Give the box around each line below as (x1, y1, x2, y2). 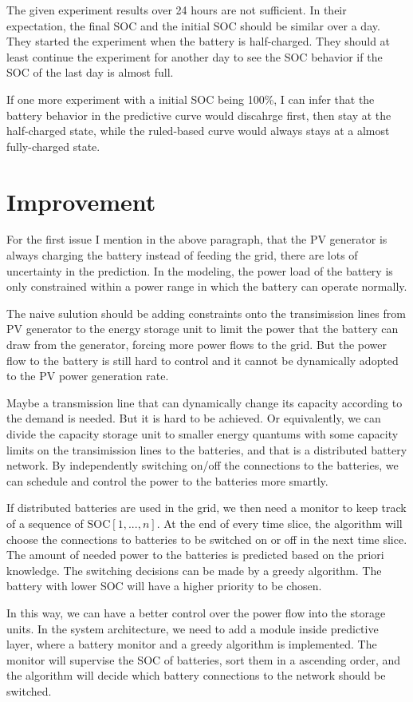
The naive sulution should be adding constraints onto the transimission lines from (6, 304, 406, 321)
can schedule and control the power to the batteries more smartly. (6, 472, 328, 489)
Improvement (6, 184, 156, 217)
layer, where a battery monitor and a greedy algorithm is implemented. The (6, 636, 377, 652)
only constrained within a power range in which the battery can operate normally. (6, 278, 407, 295)
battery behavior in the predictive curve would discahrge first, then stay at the (6, 106, 391, 123)
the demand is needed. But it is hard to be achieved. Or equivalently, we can (6, 410, 381, 426)
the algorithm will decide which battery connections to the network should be (6, 667, 386, 684)
